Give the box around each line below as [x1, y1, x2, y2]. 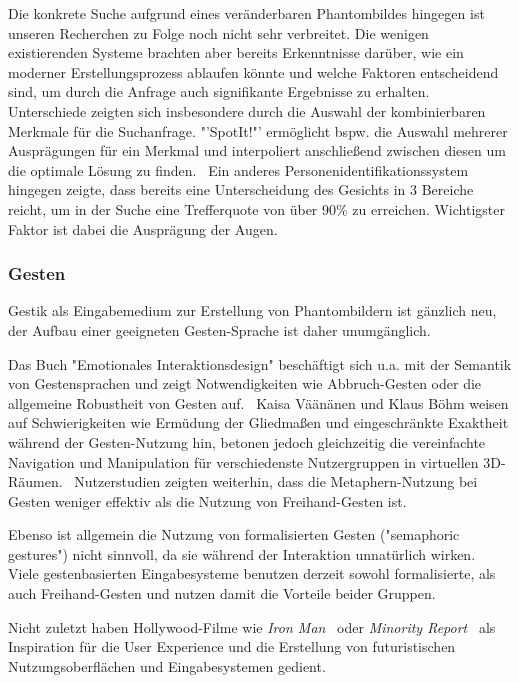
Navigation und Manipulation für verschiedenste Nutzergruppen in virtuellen [8, 451, 479, 472]
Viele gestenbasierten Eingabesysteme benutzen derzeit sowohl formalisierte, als [8, 563, 496, 584]
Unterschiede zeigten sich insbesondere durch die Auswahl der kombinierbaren [8, 100, 486, 121]
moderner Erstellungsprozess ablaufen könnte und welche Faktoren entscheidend [8, 61, 499, 82]
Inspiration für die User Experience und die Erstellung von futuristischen [8, 636, 456, 657]
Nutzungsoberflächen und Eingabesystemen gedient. [8, 655, 326, 676]
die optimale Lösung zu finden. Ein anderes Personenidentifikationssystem [8, 159, 469, 180]
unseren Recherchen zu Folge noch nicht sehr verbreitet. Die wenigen [8, 22, 429, 43]
